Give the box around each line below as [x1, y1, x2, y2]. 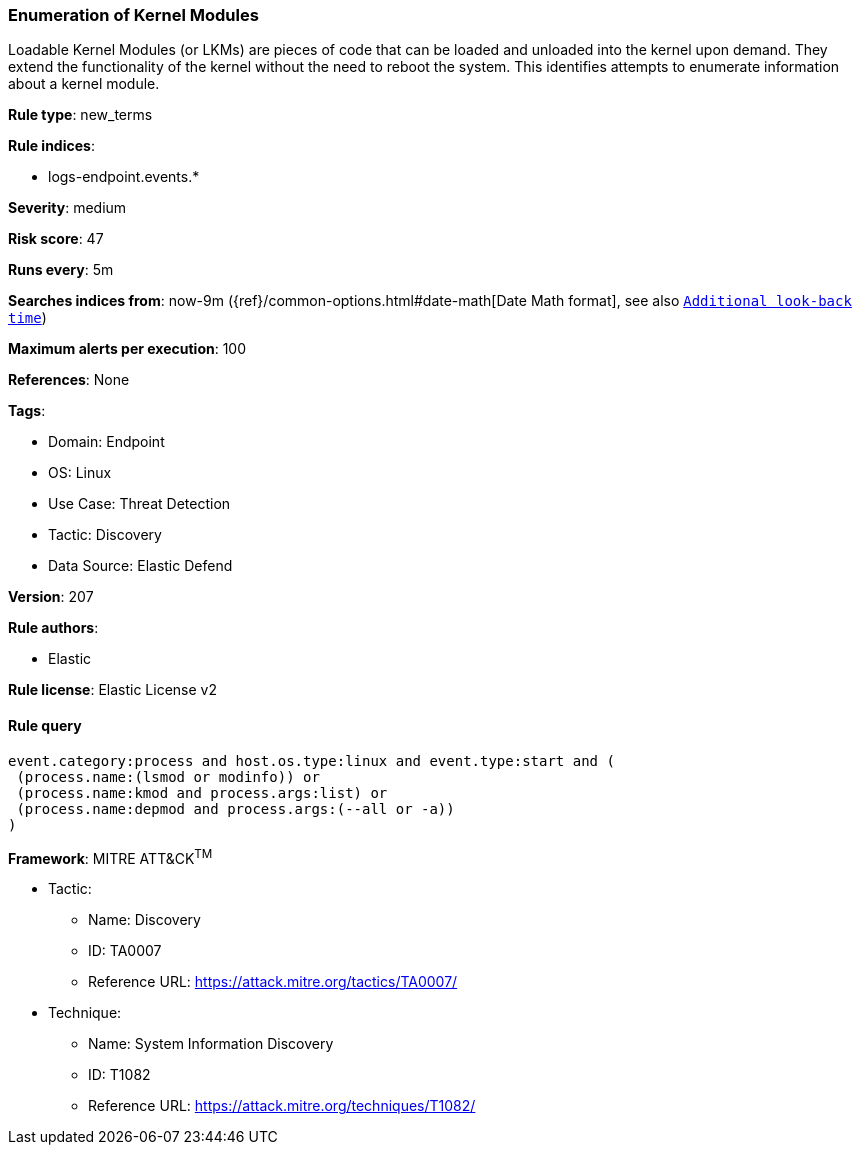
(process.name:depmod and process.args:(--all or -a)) [16, 800, 455, 817]
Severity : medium [8, 199, 127, 217]
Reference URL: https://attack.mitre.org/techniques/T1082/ [88, 1097, 476, 1115]
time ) [8, 309, 47, 327]
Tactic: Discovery [48, 526, 162, 544]
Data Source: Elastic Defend [48, 557, 233, 575]
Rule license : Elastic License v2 [8, 681, 217, 699]
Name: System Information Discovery [88, 1035, 334, 1053]
